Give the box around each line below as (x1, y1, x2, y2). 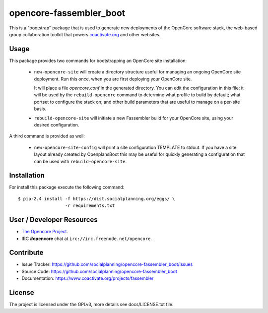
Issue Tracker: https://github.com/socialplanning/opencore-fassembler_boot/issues (21, 261, 193, 267)
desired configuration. (34, 122, 79, 127)
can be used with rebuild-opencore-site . (34, 158, 127, 164)
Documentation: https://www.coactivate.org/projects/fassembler (21, 275, 154, 281)
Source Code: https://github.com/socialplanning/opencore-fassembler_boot (21, 268, 177, 274)
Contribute (9, 249, 44, 257)
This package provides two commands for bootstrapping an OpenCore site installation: (9, 58, 187, 63)
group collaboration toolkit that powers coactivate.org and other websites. (9, 31, 161, 37)
